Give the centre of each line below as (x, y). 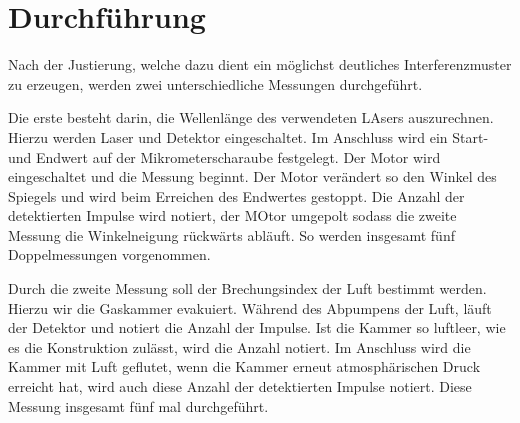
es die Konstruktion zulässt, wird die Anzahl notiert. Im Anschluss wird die (239, 346)
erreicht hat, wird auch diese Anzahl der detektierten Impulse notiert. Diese (240, 386)
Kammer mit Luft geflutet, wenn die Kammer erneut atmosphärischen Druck (244, 366)
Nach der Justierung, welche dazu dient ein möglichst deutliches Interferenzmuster (260, 64)
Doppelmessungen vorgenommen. (109, 254)
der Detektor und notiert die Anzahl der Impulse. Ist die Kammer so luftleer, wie (257, 327)
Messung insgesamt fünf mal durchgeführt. (138, 405)
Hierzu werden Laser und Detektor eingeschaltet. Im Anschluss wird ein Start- (248, 136)
